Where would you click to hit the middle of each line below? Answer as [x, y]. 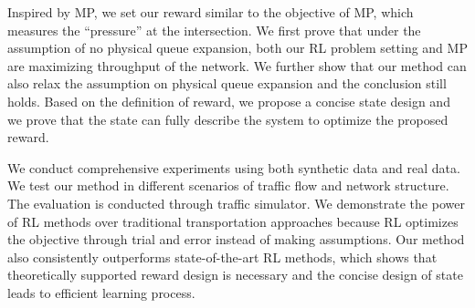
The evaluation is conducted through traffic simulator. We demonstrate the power [236, 203]
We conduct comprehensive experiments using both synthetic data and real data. [234, 167]
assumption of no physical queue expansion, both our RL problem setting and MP [237, 48]
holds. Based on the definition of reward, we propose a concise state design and [229, 101]
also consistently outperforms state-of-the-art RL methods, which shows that [222, 257]
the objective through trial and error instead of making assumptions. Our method [236, 239]
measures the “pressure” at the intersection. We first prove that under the [214, 30]
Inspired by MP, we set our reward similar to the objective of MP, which [211, 12]
